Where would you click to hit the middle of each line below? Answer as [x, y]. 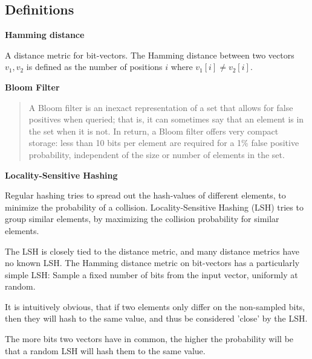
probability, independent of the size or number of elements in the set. [157, 154]
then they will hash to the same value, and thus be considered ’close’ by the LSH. [156, 318]
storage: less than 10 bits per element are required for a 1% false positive [164, 143]
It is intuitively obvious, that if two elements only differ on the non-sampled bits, [155, 306]
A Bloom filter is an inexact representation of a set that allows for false [161, 107]
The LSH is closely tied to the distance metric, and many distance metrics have [152, 251]
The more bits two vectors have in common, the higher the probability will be [149, 339]
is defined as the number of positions [94, 67]
